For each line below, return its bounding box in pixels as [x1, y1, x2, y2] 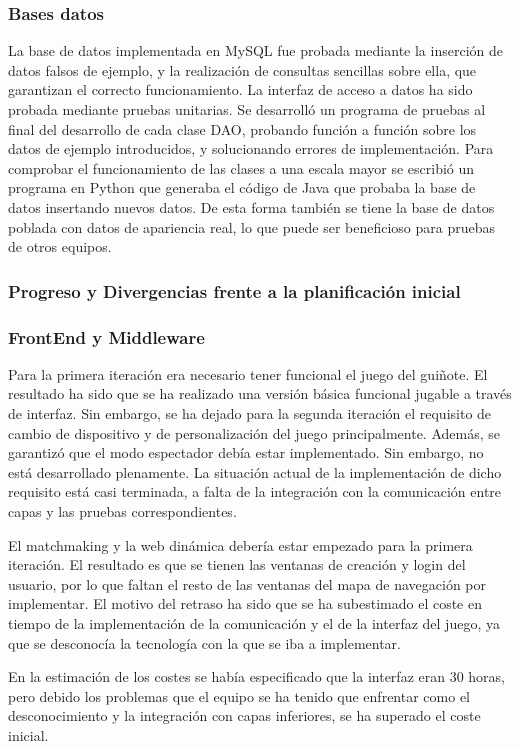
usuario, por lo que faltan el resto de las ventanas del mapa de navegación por [8, 573, 487, 594]
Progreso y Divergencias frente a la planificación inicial [8, 278, 461, 303]
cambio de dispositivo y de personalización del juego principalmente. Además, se [8, 422, 500, 443]
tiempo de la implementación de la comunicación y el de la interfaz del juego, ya [8, 612, 500, 633]
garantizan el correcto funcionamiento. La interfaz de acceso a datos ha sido [8, 79, 473, 100]
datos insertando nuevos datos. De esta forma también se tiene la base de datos [8, 196, 495, 217]
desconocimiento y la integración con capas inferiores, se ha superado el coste [8, 705, 481, 726]
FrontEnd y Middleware [8, 324, 205, 349]
